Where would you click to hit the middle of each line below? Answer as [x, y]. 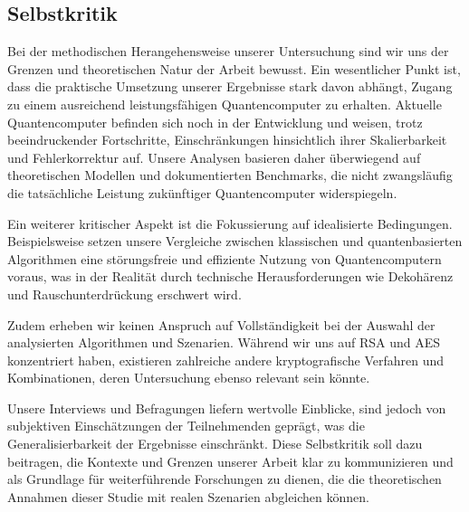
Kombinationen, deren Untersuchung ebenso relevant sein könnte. [189, 378]
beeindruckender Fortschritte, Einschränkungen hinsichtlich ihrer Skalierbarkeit [227, 140]
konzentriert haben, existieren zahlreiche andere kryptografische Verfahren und [225, 360]
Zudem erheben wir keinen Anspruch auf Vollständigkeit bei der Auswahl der [221, 324]
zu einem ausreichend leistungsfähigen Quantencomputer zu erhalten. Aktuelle [225, 104]
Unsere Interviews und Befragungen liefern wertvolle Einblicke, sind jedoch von [227, 408]
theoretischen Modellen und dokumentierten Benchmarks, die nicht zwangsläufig [230, 175]
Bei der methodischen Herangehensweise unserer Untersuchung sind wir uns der [228, 51]
